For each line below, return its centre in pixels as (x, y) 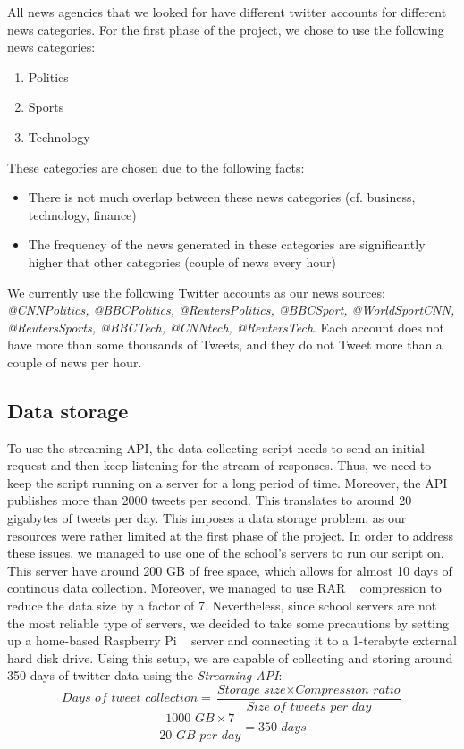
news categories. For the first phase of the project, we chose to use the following (226, 29)
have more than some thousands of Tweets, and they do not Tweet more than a (225, 345)
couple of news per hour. (75, 362)
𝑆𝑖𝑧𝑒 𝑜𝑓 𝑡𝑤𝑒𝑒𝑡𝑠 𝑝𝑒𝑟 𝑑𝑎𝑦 (309, 707)
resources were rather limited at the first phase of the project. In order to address (230, 535)
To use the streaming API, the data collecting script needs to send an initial (216, 447)
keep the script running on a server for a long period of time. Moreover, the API (228, 482)
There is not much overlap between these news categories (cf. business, (222, 197)
